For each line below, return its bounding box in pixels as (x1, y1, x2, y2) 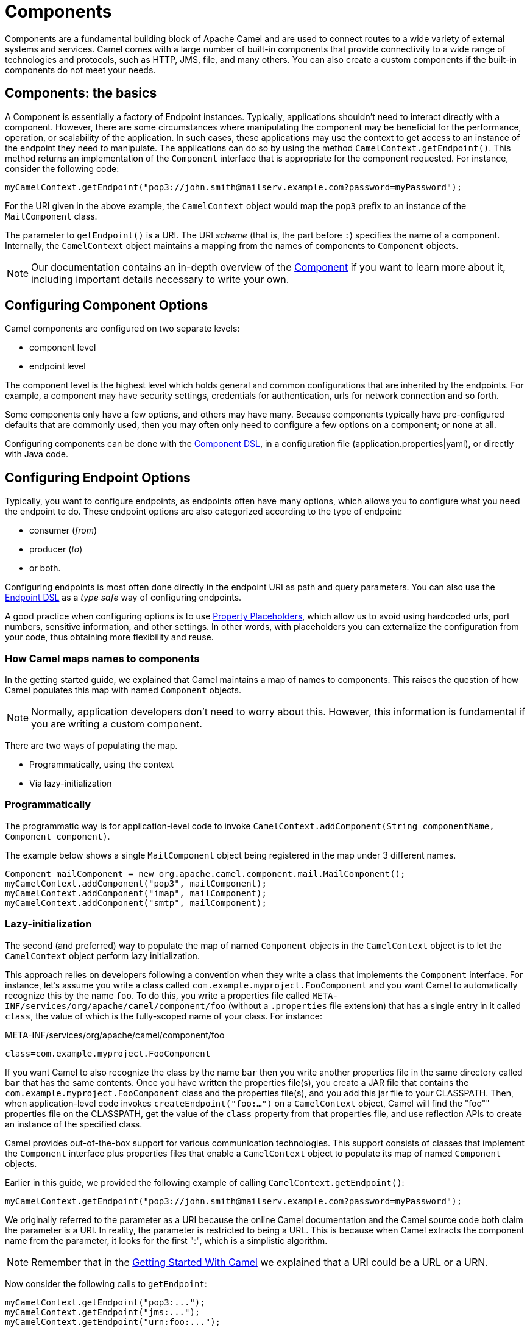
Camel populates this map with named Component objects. (5, 685, 241, 696)
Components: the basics (5, 85, 157, 101)
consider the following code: (5, 163, 119, 174)
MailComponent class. (5, 210, 97, 221)
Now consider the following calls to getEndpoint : (5, 1278, 207, 1289)
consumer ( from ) (29, 525, 97, 536)
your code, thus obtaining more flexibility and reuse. (5, 632, 214, 643)
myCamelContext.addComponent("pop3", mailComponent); (5, 878, 267, 888)
